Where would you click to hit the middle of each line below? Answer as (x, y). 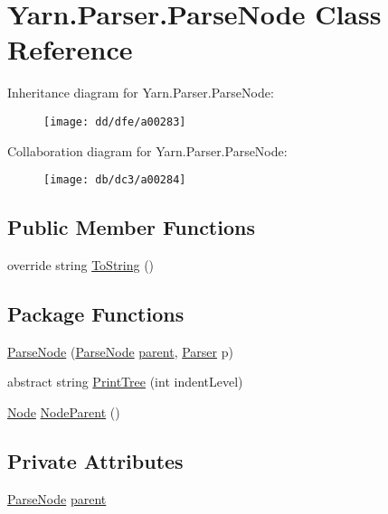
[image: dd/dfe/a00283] (115, 121)
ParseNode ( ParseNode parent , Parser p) (120, 351)
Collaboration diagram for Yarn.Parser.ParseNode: (147, 150)
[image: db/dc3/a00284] (115, 180)
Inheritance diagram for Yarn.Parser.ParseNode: (141, 93)
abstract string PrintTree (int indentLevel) (125, 382)
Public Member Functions (131, 227)
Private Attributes (95, 460)
